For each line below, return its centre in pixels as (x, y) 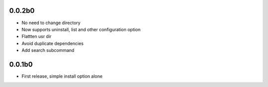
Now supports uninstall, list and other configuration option (81, 29)
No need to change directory (51, 23)
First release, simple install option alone (62, 76)
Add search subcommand (48, 50)
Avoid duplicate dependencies (53, 43)
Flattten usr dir (36, 37)
